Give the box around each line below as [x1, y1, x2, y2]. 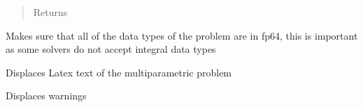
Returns [33, 5, 68, 19]
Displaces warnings [6, 88, 87, 103]
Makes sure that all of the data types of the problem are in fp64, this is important [6, 28, 358, 42]
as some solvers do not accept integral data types [6, 42, 216, 56]
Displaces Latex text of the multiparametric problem [6, 65, 232, 79]
